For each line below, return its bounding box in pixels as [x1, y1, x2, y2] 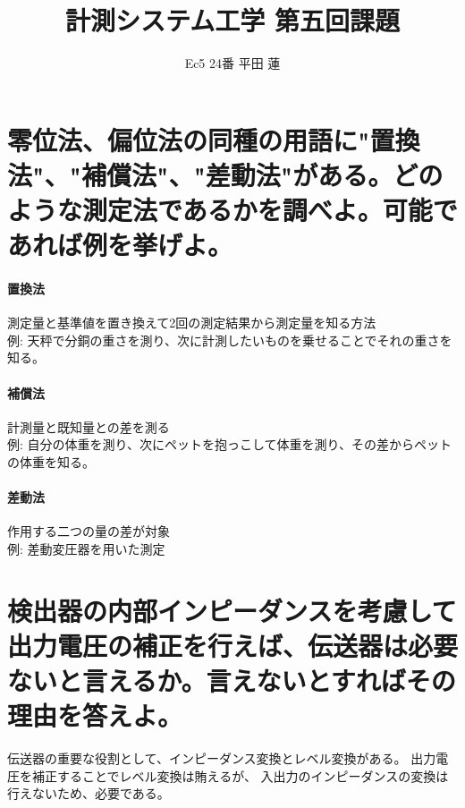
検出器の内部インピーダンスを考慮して [7, 591, 457, 628]
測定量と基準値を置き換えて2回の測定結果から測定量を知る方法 [7, 313, 376, 332]
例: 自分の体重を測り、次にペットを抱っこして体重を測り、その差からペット [7, 435, 452, 454]
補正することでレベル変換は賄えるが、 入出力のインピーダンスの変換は [31, 766, 449, 785]
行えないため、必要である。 [7, 784, 170, 803]
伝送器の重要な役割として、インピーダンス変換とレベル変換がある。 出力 [7, 749, 436, 768]
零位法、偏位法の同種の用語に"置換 [7, 121, 420, 157]
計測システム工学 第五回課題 [65, 2, 400, 38]
